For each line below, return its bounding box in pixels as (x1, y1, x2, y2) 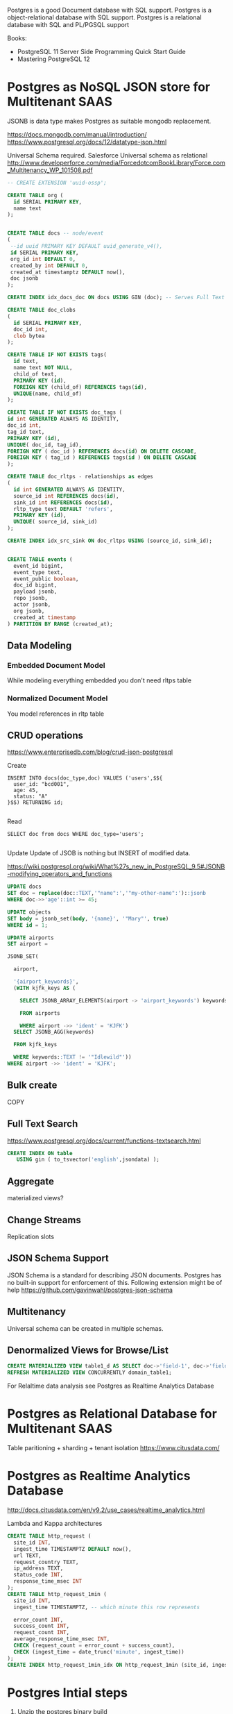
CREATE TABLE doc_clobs (7, 307, 76, 314)
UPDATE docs (7, 883, 42, 891)
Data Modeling (7, 639, 72, 651)
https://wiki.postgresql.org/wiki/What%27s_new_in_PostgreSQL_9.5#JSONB (7, 862, 225, 871)
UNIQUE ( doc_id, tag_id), (7, 441, 82, 448)
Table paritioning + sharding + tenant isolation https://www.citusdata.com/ (7, 1444, 220, 1452)
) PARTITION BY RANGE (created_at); (7, 621, 113, 628)
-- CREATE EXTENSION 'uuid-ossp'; (7, 179, 107, 186)
